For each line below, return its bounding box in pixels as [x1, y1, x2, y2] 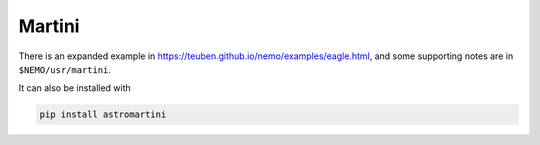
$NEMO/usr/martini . [18, 63, 112, 75]
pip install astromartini [39, 109, 167, 120]
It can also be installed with [18, 82, 132, 94]
